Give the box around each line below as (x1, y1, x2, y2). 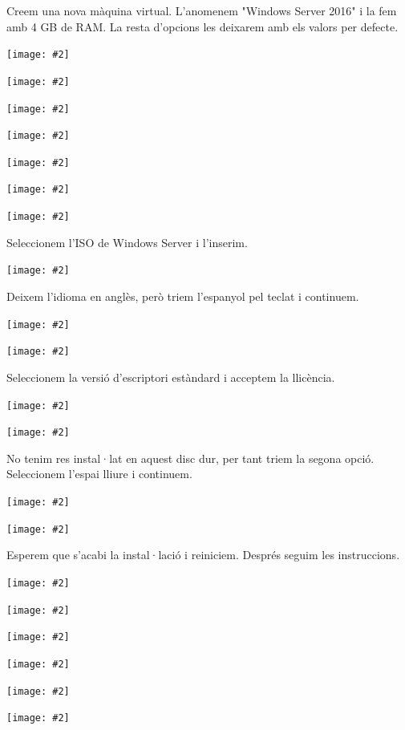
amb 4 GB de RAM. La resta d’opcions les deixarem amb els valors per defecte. (6, 18, 399, 34)
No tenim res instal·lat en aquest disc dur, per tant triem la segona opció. (6, 449, 375, 466)
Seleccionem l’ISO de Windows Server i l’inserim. (6, 233, 248, 250)
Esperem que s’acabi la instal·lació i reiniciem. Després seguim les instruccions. (6, 546, 400, 563)
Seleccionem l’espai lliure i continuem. (6, 465, 192, 482)
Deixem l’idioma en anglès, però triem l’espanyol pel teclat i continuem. (6, 288, 359, 305)
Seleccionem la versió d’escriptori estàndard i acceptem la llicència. (6, 368, 335, 385)
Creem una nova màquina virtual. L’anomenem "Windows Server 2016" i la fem (6, 2, 397, 18)
